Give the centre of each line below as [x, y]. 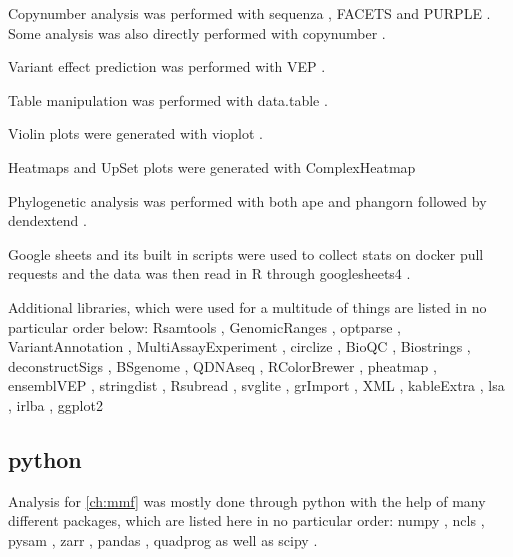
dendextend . [47, 220]
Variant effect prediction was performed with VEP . [167, 66]
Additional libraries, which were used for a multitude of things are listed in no [247, 306]
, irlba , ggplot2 [55, 404]
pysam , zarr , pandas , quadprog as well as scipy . [163, 539]
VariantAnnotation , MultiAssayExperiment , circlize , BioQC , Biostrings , [239, 346]
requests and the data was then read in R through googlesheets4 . [209, 273]
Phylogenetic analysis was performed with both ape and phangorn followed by [247, 200]
